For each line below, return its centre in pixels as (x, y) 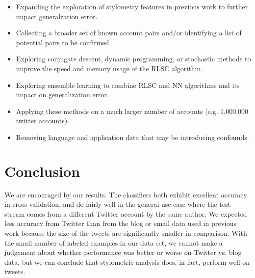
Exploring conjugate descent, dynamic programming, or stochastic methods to (133, 59)
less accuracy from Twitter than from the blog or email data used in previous (121, 223)
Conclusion (42, 171)
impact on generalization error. (62, 95)
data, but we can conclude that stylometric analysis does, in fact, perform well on (127, 262)
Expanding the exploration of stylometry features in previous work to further (132, 6)
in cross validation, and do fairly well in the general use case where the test (117, 204)
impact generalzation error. (57, 16)
